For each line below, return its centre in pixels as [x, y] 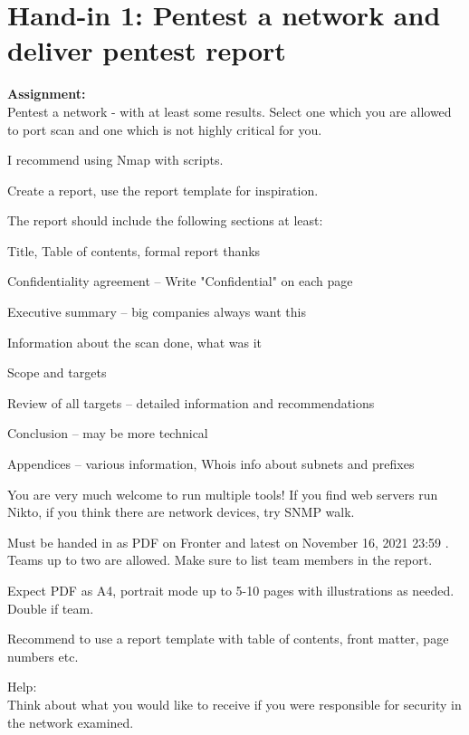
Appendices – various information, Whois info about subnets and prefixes [211, 464]
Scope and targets [57, 372]
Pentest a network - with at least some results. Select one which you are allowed [230, 111]
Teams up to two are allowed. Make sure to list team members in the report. [220, 560]
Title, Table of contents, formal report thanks [134, 250]
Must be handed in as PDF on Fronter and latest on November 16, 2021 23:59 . [228, 542]
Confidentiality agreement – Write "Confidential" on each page [180, 281]
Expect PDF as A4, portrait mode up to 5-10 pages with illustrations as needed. [231, 590]
